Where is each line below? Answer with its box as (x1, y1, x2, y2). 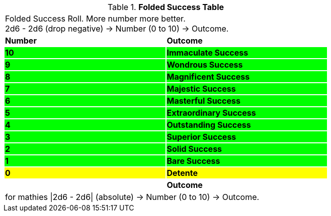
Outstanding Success (167, 120, 251, 130)
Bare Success (167, 156, 220, 166)
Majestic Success (167, 84, 236, 94)
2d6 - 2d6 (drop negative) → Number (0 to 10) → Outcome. (5, 24, 229, 34)
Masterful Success (167, 96, 240, 106)
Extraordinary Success (167, 108, 256, 118)
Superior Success (167, 132, 236, 142)
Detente (167, 168, 198, 178)
